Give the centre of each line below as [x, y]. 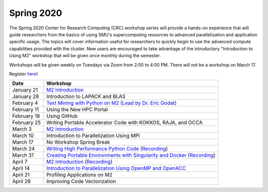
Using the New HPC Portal [77, 109]
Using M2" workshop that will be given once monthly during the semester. [85, 56]
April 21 [21, 175]
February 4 [25, 103]
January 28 [26, 96]
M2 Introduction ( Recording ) [79, 162]
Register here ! [24, 74]
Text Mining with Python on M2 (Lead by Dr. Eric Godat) [111, 103]
